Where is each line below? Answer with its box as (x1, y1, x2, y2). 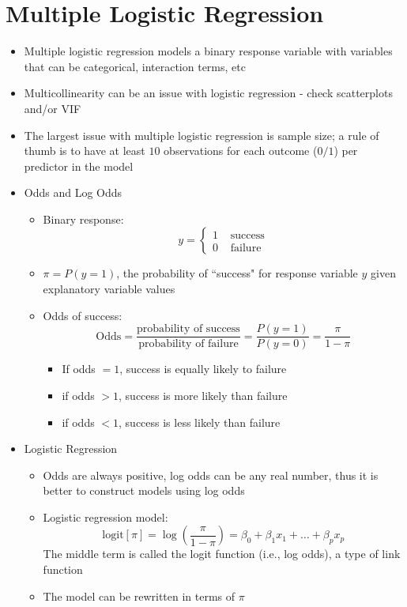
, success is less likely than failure (119, 413, 281, 430)
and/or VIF (24, 100, 81, 116)
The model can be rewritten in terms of (43, 587, 236, 604)
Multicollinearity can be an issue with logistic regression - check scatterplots (24, 85, 393, 101)
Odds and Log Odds (24, 184, 122, 201)
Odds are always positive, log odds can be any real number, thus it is (43, 466, 379, 483)
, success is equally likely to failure (119, 360, 287, 377)
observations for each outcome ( (164, 142, 318, 159)
